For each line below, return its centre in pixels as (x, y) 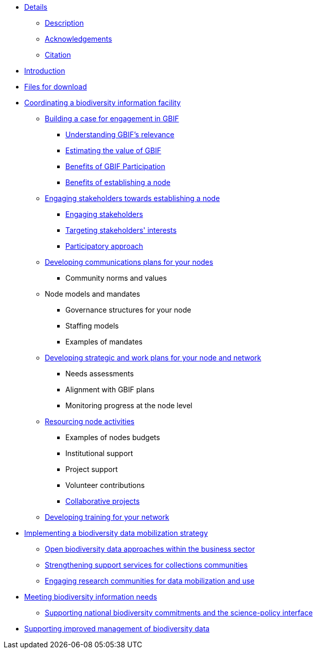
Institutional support (99, 453)
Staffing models (92, 326)
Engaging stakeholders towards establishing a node (133, 198)
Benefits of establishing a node (118, 182)
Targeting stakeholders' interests (121, 230)
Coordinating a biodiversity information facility (103, 103)
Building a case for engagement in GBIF (112, 119)
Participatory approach (104, 246)
